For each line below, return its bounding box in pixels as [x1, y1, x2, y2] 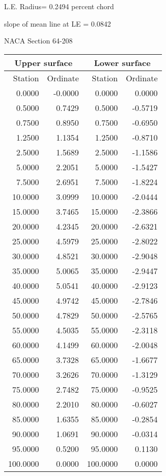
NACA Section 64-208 [4, 35, 73, 46]
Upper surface [14, 56, 73, 69]
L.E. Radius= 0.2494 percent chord [4, 1, 114, 11]
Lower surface [94, 56, 151, 69]
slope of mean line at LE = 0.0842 [4, 18, 111, 29]
